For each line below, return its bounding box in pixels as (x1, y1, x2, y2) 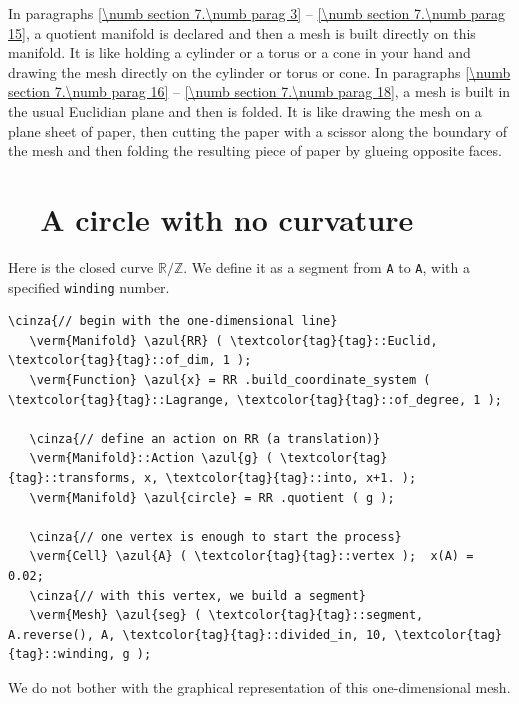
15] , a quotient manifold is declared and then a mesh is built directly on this (8, 22, 476, 43)
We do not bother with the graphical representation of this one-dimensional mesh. (8, 676, 511, 697)
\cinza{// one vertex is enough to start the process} (29, 529, 402, 544)
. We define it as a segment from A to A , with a (183, 256, 470, 277)
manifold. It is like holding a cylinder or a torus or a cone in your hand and (8, 42, 471, 63)
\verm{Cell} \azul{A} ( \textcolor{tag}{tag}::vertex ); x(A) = (29, 549, 474, 564)
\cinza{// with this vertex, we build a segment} (29, 588, 366, 603)
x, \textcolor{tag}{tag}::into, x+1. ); (144, 470, 417, 485)
